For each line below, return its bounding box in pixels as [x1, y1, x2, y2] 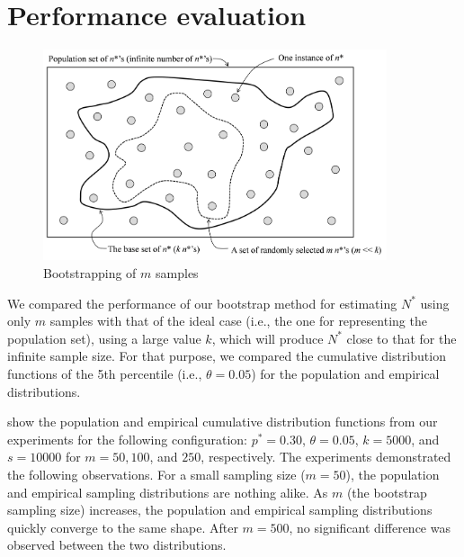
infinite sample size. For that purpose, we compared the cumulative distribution [7, 346, 446, 365]
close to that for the [346, 328, 457, 347]
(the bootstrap [346, 482, 427, 501]
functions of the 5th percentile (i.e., [7, 364, 202, 382]
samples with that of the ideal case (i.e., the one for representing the [49, 311, 427, 330]
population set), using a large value [7, 328, 201, 347]
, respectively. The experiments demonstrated [201, 447, 451, 466]
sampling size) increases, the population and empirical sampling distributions [7, 500, 433, 519]
